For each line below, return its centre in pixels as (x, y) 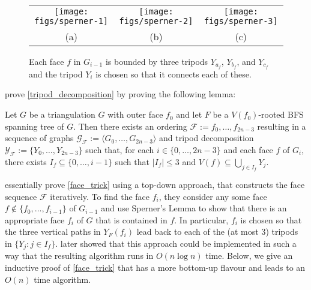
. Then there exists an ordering (130, 126)
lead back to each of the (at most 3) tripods (217, 231)
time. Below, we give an (249, 255)
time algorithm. (62, 279)
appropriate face (35, 219)
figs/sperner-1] (71, 21)
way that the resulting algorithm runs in (79, 255)
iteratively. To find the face (100, 196)
